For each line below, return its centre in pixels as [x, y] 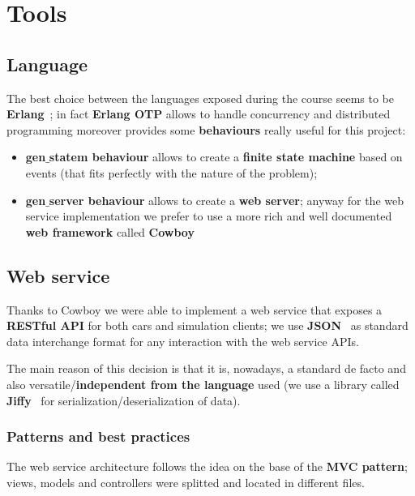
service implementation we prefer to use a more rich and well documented [209, 216]
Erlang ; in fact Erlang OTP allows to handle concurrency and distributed [199, 114]
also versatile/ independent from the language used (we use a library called [203, 384]
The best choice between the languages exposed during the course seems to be [201, 98]
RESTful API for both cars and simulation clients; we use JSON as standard [207, 325]
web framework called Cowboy [110, 231]
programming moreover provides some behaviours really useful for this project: [206, 129]
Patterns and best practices [98, 436]
